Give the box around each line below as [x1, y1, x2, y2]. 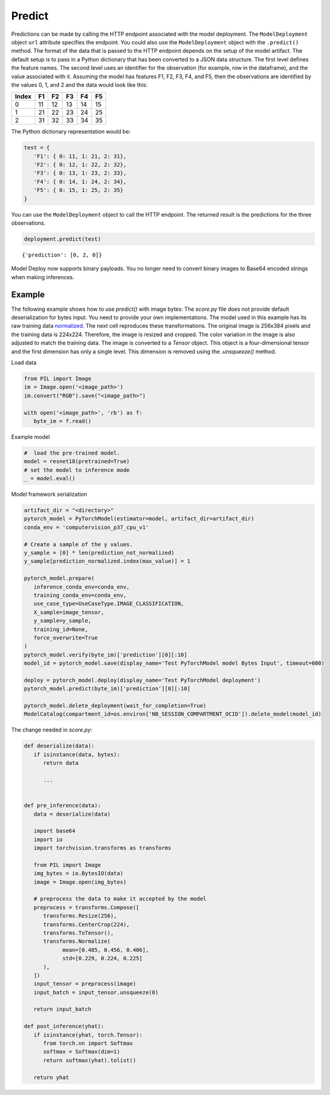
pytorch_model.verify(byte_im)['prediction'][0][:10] [24, 651, 187, 658]
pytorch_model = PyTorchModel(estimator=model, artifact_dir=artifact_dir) [24, 515, 255, 522]
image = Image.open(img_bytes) [33, 878, 127, 886]
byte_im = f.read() [33, 418, 92, 424]
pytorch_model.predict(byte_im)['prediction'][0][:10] [24, 685, 190, 692]
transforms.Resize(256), [43, 912, 118, 920]
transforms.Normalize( [43, 938, 111, 945]
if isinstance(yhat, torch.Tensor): [33, 1031, 143, 1038]
